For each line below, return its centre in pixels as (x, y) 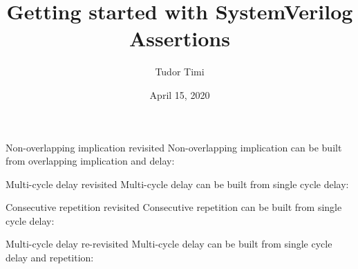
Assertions (180, 38)
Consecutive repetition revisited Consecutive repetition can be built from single (174, 207)
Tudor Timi (180, 72)
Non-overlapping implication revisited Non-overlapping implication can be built (174, 147)
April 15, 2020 (180, 94)
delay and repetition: (50, 258)
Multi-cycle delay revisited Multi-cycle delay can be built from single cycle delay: (177, 184)
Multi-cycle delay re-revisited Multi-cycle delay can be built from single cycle (169, 244)
